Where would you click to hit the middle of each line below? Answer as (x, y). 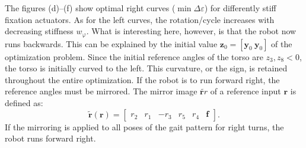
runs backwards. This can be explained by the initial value (111, 43)
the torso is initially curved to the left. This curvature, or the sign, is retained (146, 68)
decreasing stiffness (39, 31)
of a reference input (246, 91)
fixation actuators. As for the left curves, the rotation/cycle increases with (140, 19)
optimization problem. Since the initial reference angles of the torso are (134, 56)
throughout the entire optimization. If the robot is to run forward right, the (142, 79)
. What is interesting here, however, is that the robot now (191, 31)
